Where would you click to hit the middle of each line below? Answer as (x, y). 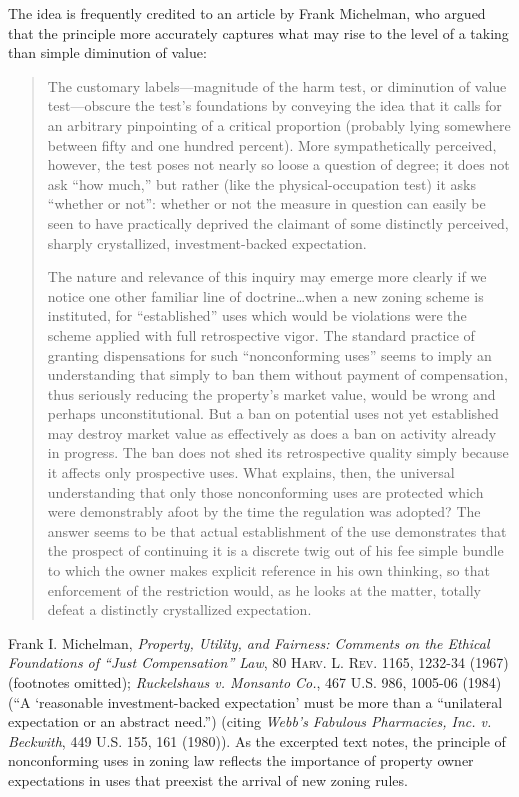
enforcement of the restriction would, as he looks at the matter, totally (264, 589)
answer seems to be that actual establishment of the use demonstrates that (277, 530)
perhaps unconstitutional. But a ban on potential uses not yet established (273, 413)
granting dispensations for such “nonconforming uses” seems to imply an (269, 354)
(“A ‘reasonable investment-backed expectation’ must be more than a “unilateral (255, 701)
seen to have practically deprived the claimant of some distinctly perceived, (278, 222)
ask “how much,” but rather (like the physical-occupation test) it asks (262, 183)
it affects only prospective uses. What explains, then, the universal (251, 472)
